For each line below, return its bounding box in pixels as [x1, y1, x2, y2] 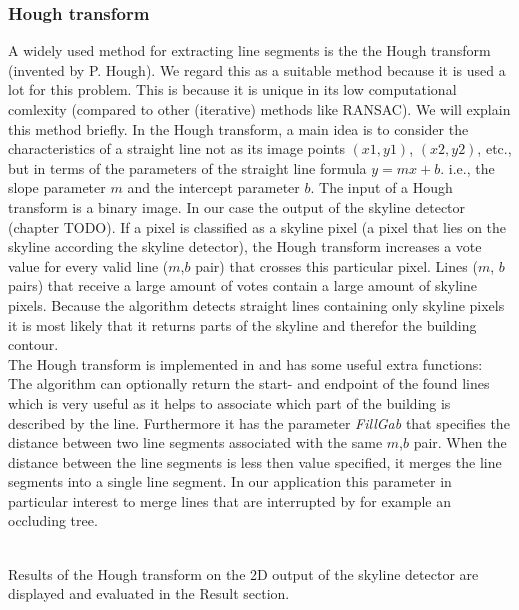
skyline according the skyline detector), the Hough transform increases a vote [8, 236, 482, 257]
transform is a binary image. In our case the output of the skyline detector [8, 196, 466, 217]
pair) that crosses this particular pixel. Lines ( [195, 255, 478, 276]
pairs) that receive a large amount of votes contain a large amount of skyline [8, 275, 477, 296]
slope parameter [8, 177, 106, 198]
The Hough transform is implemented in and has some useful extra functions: [8, 353, 483, 374]
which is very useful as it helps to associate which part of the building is [8, 392, 451, 413]
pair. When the [413, 432, 507, 453]
